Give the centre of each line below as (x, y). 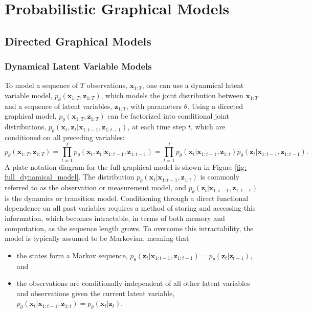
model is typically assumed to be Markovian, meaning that (97, 238)
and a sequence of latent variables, (59, 106)
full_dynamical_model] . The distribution (70, 177)
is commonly (220, 177)
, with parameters (154, 106)
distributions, (26, 127)
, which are (208, 127)
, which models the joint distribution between (172, 95)
